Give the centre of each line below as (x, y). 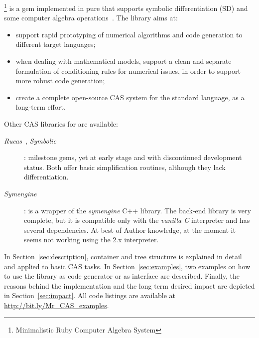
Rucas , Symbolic (30, 140)
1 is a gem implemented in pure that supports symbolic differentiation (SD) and (126, 7)
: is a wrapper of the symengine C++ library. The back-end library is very (137, 210)
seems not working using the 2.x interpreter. (91, 240)
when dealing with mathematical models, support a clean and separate (124, 61)
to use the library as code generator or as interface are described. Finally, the (122, 276)
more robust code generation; (60, 81)
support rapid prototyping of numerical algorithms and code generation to (129, 34)
